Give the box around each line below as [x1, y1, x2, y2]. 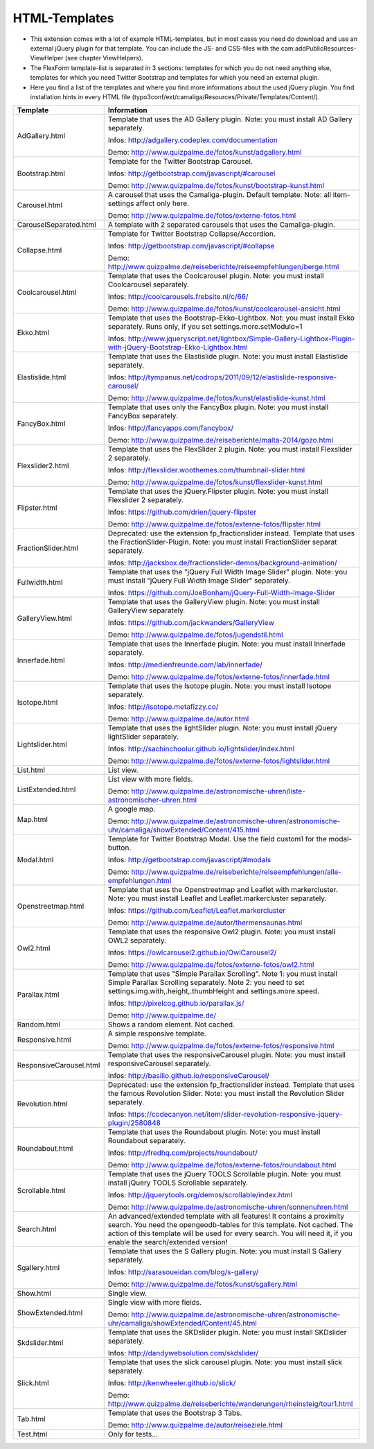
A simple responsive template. [107, 1029, 207, 1038]
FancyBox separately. [107, 411, 178, 421]
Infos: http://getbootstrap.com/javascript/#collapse [107, 241, 275, 251]
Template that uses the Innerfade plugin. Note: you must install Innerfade [107, 639, 346, 649]
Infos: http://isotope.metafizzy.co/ [107, 702, 219, 712]
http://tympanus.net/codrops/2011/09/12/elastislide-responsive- [127, 372, 337, 382]
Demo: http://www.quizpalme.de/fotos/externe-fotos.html [107, 211, 296, 221]
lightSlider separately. [107, 732, 179, 741]
